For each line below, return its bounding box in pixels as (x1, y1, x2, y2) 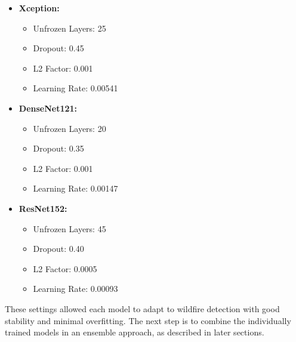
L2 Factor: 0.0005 (33, 262, 97, 275)
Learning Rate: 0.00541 (33, 82, 118, 94)
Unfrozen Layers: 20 (33, 122, 106, 134)
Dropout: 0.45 (33, 42, 84, 54)
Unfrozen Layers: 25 (33, 21, 106, 34)
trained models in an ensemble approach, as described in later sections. (5, 326, 264, 338)
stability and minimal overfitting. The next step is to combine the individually (5, 314, 291, 326)
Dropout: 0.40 (33, 242, 84, 255)
